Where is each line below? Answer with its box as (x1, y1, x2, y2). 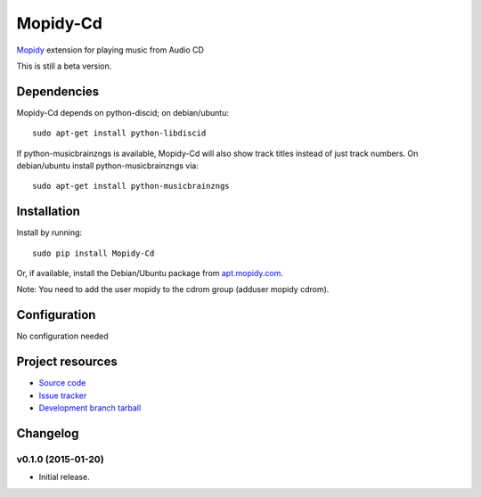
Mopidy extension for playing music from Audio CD (16, 45, 205, 55)
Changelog (16, 426, 79, 441)
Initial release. (38, 472, 90, 483)
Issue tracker (38, 390, 87, 401)
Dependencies (16, 84, 100, 99)
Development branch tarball (38, 403, 142, 413)
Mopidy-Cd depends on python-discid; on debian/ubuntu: (16, 107, 229, 118)
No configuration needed (16, 330, 109, 342)
